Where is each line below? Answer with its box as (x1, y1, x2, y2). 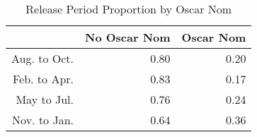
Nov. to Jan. (12, 112, 74, 128)
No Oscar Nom (85, 29, 171, 45)
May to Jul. (16, 91, 74, 107)
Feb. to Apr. (12, 71, 74, 87)
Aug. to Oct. (11, 50, 74, 66)
